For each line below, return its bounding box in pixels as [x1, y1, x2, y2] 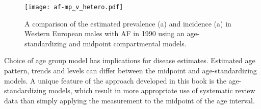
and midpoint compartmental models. [69, 38, 187, 48]
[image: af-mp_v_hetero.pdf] [24, 4, 123, 11]
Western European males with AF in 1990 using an [24, 28, 185, 39]
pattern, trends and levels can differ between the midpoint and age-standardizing [4, 65, 257, 76]
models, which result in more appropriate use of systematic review [48, 85, 255, 96]
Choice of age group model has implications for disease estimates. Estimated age [4, 55, 255, 66]
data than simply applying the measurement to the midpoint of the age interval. [4, 95, 255, 105]
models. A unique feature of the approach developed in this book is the [4, 75, 226, 86]
